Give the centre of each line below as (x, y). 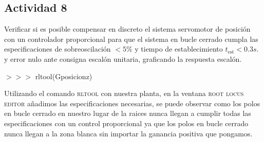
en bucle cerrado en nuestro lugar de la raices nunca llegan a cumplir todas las (128, 113)
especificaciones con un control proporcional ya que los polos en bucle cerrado (126, 123)
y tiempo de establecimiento (179, 49)
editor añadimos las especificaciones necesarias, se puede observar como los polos (132, 103)
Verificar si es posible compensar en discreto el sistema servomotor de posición (127, 29)
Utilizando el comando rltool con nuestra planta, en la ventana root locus (124, 93)
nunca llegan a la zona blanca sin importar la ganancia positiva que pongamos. (128, 133)
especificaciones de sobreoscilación (58, 49)
